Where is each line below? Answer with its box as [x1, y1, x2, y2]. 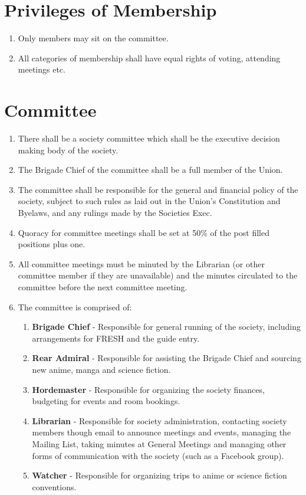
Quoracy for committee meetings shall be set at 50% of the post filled [18, 226, 269, 238]
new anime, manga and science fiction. [32, 363, 171, 375]
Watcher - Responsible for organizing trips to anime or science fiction [32, 469, 287, 481]
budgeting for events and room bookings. [32, 395, 180, 407]
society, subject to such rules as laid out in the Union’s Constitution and [18, 195, 281, 207]
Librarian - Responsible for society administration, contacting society [32, 414, 287, 427]
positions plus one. [18, 238, 85, 250]
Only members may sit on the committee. [18, 32, 169, 44]
